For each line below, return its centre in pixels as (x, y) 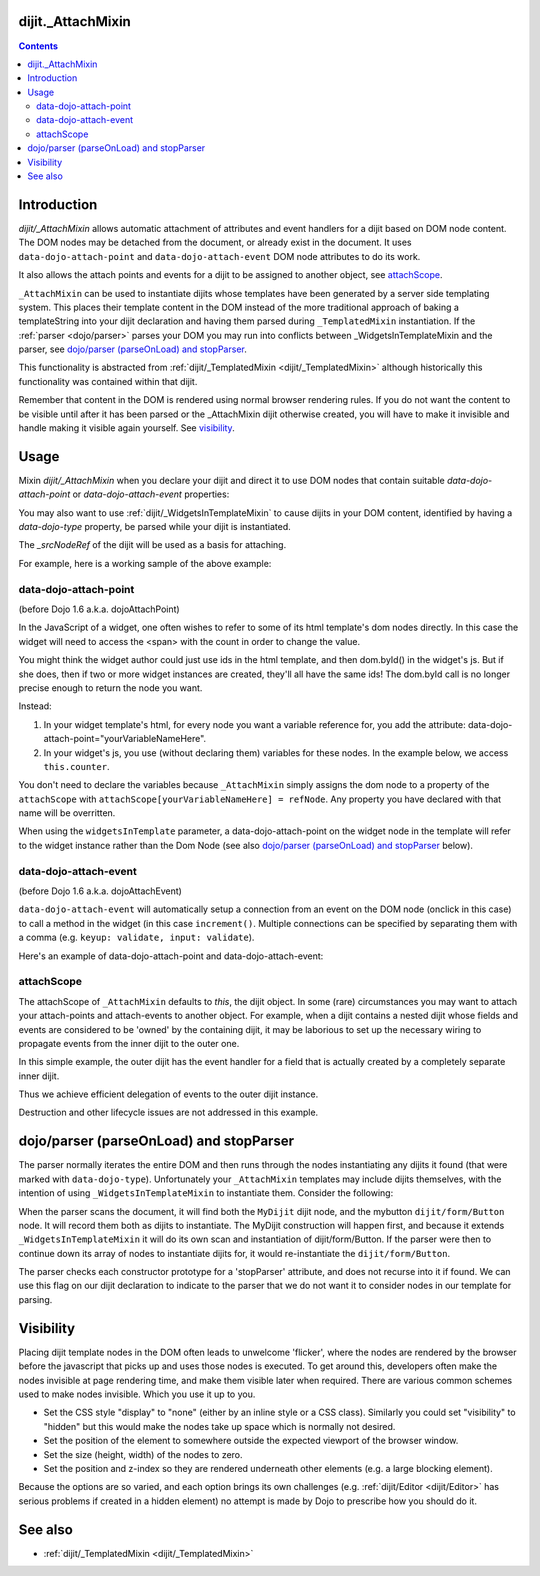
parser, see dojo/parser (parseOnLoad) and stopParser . (132, 349)
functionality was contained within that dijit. (108, 381)
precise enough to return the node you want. (110, 687)
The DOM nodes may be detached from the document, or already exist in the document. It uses (215, 242)
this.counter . (76, 766)
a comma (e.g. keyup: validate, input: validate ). (136, 937)
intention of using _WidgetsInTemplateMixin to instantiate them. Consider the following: (206, 1193)
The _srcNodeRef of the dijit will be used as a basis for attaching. (152, 545)
